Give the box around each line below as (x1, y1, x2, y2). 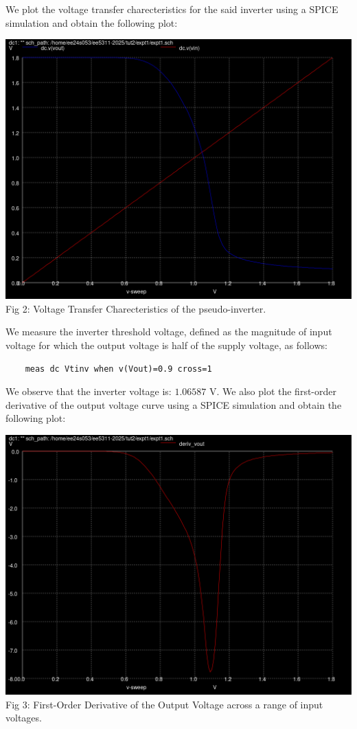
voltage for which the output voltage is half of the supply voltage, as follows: (5, 337, 327, 352)
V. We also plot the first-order (209, 384, 336, 399)
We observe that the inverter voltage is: (5, 384, 172, 399)
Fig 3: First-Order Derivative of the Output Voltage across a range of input (5, 697, 323, 711)
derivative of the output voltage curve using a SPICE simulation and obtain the (5, 397, 342, 412)
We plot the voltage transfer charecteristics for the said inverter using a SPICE (5, 2, 338, 16)
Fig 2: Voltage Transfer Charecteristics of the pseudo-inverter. (5, 301, 266, 315)
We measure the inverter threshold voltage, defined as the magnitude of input (5, 324, 332, 339)
